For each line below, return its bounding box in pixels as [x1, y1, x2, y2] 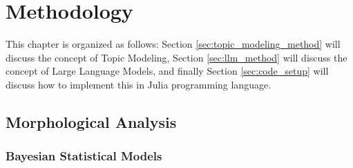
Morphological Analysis [6, 111, 177, 132]
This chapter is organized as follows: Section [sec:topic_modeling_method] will [6, 37, 341, 51]
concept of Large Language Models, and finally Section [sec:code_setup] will [6, 64, 329, 78]
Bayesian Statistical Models [6, 147, 162, 165]
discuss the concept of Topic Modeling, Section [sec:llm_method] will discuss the [6, 50, 347, 64]
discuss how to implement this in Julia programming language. [6, 77, 271, 91]
